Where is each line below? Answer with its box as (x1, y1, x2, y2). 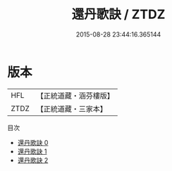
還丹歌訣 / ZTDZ (71, 6, 166, 23)
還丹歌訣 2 (17, 156, 49, 164)
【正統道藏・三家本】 (36, 103, 108, 113)
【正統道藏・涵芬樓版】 (36, 91, 115, 101)
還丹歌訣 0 (17, 138, 49, 146)
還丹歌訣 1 (17, 147, 47, 156)
